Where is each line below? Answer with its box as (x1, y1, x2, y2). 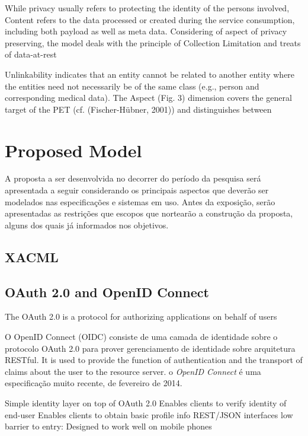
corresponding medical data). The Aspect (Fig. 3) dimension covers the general (5, 91, 292, 104)
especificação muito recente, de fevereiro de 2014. (5, 377, 182, 389)
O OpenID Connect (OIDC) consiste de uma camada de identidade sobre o (5, 330, 278, 343)
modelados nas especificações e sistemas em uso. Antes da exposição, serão (5, 195, 275, 208)
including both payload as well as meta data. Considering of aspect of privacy (5, 25, 287, 37)
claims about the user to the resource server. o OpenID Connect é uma (5, 365, 261, 377)
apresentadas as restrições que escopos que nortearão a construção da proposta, (5, 207, 293, 219)
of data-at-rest (5, 48, 57, 61)
